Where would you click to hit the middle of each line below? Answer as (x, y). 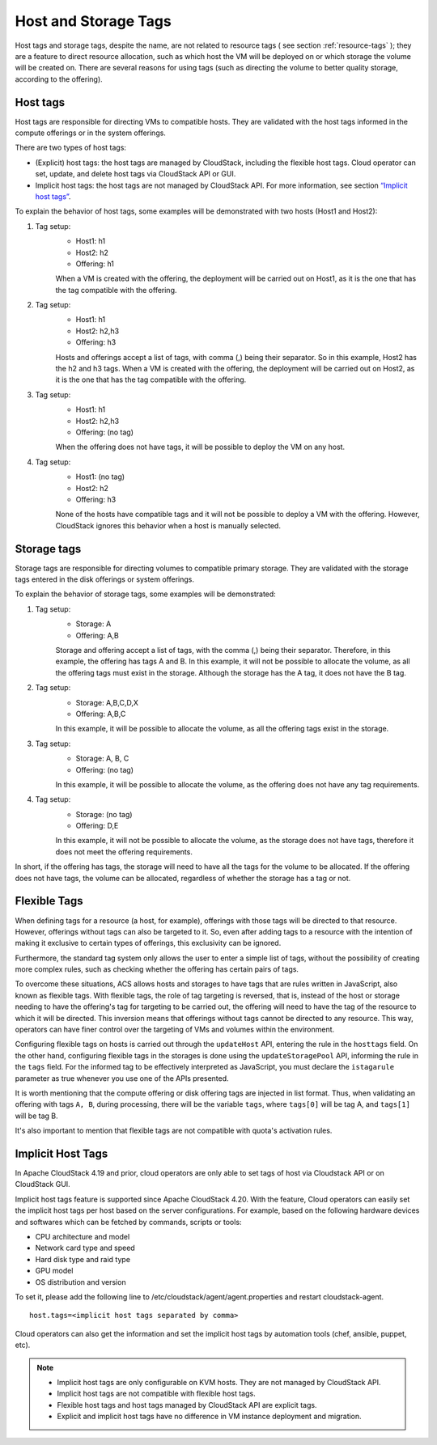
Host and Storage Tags (93, 21)
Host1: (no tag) (100, 477)
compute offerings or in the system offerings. (90, 133)
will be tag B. (36, 1116)
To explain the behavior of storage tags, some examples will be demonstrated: (146, 594)
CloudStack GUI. (42, 1184)
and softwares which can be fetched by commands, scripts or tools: (128, 1222)
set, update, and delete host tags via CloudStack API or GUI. (136, 174)
